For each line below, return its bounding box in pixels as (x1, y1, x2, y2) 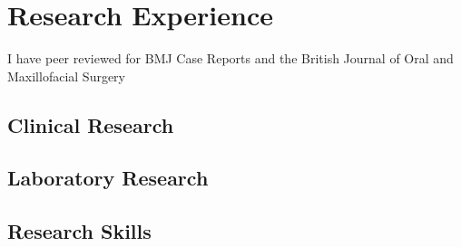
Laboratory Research (7, 164, 209, 192)
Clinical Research (7, 110, 174, 138)
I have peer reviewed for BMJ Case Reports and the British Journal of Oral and (7, 49, 454, 68)
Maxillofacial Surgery (7, 66, 126, 85)
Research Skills (7, 217, 152, 245)
